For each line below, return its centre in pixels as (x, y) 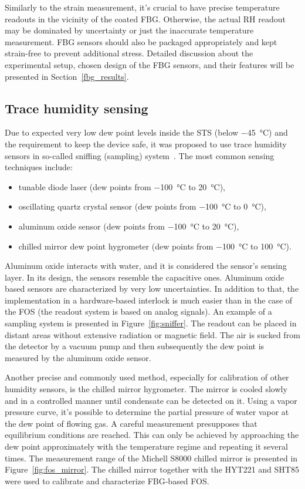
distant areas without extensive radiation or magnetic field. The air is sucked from (152, 334)
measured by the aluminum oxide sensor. (78, 357)
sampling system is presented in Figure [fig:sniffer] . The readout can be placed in (151, 323)
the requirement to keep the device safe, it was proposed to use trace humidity (146, 144)
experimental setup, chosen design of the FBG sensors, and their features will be (150, 64)
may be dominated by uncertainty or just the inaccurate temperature (129, 30)
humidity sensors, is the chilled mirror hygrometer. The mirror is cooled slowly (146, 389)
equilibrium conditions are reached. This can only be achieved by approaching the (152, 435)
